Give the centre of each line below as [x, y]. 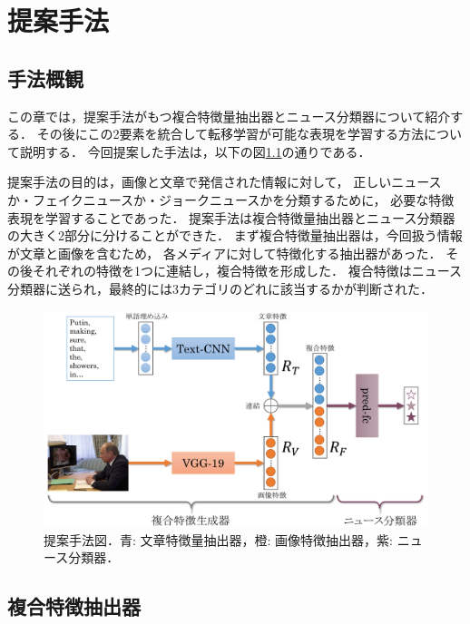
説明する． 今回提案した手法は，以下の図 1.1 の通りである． [195, 151]
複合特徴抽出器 [74, 606]
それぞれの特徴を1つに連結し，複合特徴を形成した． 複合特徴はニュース [247, 271]
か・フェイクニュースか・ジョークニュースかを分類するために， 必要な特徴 [231, 199]
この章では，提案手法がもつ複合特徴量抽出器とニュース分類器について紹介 [229, 116]
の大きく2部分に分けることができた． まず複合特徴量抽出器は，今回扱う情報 [235, 235]
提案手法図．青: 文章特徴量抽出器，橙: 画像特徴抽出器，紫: [218, 539]
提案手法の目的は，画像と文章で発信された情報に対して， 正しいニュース [225, 182]
